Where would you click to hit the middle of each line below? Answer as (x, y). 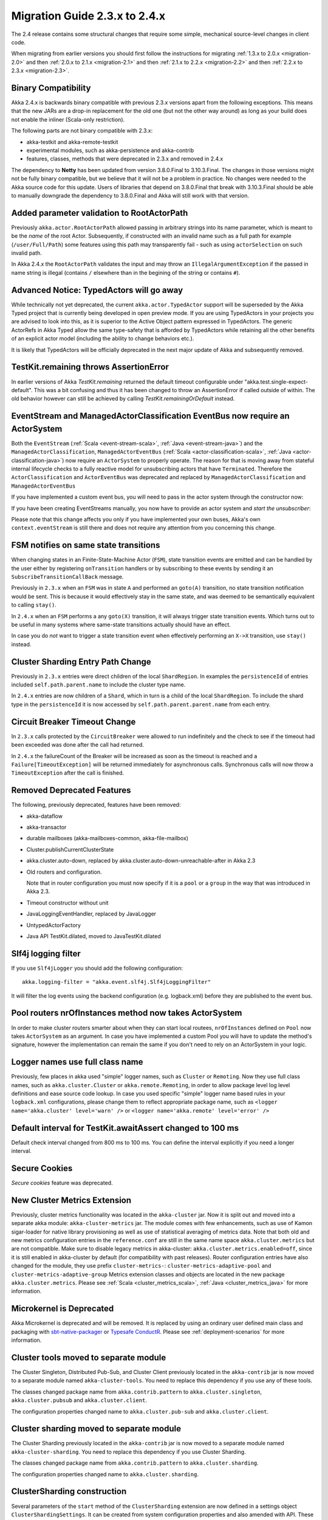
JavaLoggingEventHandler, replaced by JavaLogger (91, 914)
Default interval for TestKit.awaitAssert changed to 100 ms (125, 1128)
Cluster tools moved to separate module (89, 1357)
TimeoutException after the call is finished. (68, 773)
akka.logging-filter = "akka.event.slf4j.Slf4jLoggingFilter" (117, 982)
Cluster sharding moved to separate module (96, 1429)
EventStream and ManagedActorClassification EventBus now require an (150, 416)
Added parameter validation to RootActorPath (100, 213)
